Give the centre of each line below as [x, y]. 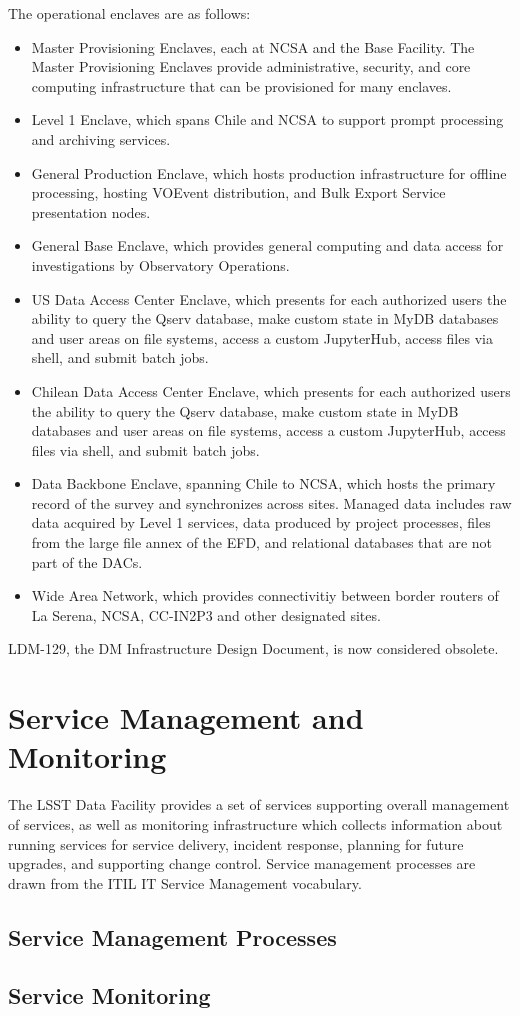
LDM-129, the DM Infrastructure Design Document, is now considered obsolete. [253, 648]
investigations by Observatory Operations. [160, 264]
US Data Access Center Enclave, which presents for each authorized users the [269, 298]
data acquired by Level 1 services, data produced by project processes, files [261, 522]
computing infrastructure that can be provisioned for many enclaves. [241, 85]
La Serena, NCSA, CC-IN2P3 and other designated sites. [206, 614]
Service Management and [186, 717]
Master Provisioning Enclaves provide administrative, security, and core [251, 66]
